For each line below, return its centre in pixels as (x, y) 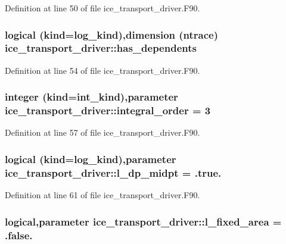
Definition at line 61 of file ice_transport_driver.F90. (102, 195)
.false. (19, 235)
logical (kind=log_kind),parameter (91, 159)
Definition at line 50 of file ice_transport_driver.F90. (102, 8)
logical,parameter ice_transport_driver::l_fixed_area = (143, 221)
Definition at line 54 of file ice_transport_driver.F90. (102, 70)
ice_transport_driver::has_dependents (101, 48)
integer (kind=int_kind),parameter (91, 97)
